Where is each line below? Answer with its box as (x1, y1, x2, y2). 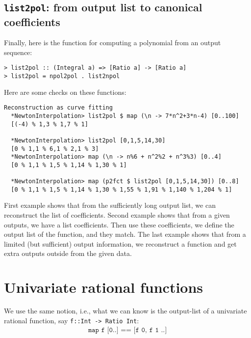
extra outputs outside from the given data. (4, 248, 132, 258)
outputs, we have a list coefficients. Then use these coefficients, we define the (4, 219, 234, 229)
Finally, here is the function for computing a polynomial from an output (4, 37, 221, 48)
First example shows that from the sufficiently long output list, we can (4, 200, 216, 210)
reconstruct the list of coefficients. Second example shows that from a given (4, 210, 230, 220)
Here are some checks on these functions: (4, 86, 126, 97)
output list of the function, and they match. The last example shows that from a (4, 229, 246, 239)
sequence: (4, 47, 32, 57)
